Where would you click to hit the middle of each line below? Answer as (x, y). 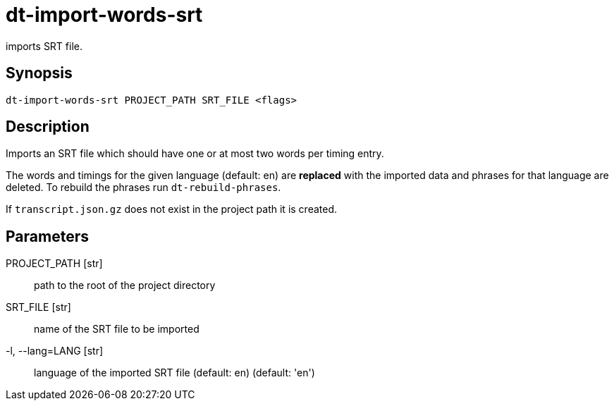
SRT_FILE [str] (38, 307)
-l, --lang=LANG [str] (55, 351)
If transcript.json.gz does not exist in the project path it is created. (172, 209)
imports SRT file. (44, 46)
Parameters (47, 236)
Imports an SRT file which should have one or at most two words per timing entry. (195, 154)
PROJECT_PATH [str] (54, 264)
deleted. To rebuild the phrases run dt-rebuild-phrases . (143, 187)
